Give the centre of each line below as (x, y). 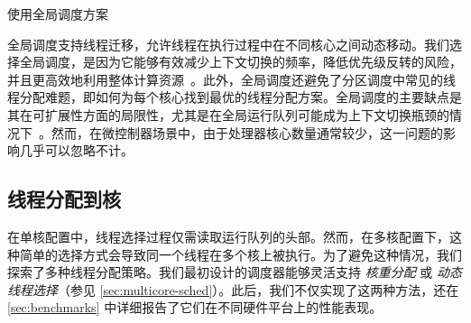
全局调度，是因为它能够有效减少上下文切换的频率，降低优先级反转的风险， (240, 62)
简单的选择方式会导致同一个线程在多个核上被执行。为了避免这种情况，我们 (240, 254)
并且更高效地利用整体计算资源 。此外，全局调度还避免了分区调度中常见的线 (231, 79)
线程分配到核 (64, 199)
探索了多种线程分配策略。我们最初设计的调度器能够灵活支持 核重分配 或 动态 (235, 272)
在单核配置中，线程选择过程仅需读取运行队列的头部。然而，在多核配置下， (228, 236)
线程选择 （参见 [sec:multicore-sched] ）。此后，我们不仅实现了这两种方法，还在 (233, 289)
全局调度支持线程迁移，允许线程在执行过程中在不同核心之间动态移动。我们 (228, 44)
